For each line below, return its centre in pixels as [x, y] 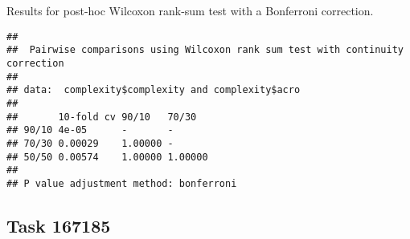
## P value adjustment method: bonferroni [122, 183]
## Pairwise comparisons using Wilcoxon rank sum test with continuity [205, 50]
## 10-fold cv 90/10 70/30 [102, 117]
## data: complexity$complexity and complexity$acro [154, 90]
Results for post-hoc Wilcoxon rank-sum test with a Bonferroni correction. [190, 10]
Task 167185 [59, 225]
